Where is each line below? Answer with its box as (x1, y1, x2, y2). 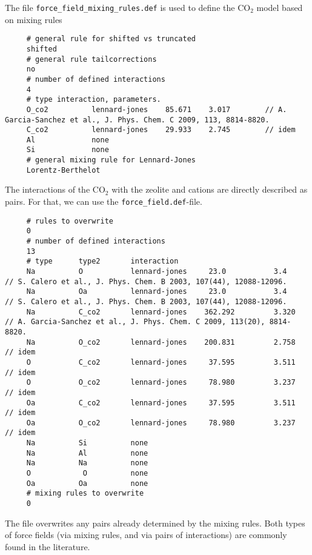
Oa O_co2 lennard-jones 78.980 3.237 (26, 418, 296, 427)
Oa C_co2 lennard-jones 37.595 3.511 (26, 398, 296, 407)
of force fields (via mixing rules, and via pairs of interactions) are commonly (5, 528, 287, 541)
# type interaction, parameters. (26, 95, 161, 104)
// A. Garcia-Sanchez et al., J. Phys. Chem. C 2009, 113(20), (5, 317, 265, 327)
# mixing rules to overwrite (26, 489, 144, 498)
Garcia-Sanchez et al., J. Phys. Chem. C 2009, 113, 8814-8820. (5, 115, 270, 124)
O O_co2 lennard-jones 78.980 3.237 (26, 378, 296, 387)
